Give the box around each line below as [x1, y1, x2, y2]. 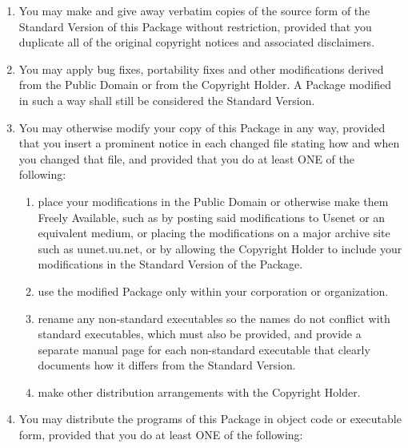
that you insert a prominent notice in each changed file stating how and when [18, 135, 400, 151]
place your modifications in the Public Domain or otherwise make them [38, 192, 389, 209]
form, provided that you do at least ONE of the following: [18, 426, 303, 443]
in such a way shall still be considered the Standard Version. [18, 91, 315, 108]
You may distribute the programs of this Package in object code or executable [18, 410, 402, 427]
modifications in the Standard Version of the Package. [38, 256, 303, 272]
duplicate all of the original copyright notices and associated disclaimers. [18, 34, 375, 50]
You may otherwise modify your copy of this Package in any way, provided [18, 119, 386, 135]
